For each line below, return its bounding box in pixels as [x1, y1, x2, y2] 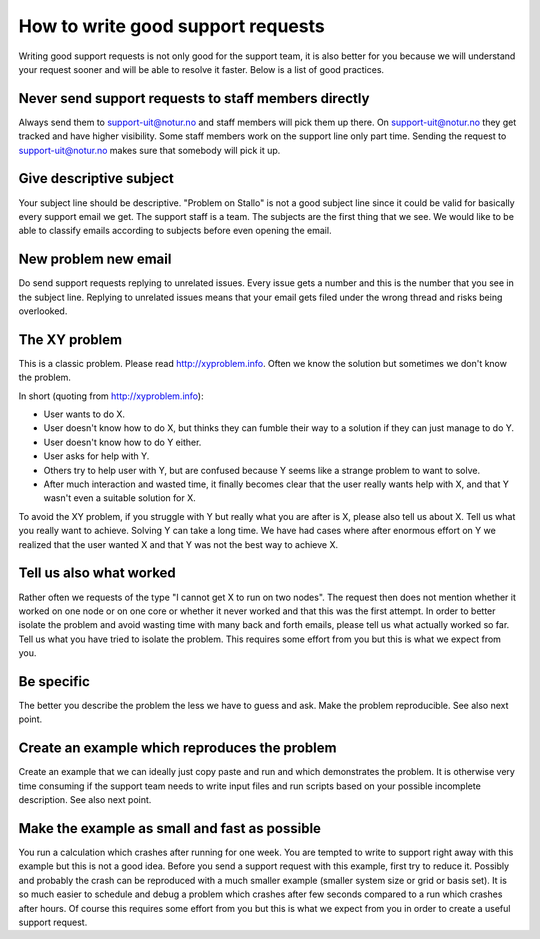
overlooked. [18, 305, 68, 317]
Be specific [18, 673, 90, 690]
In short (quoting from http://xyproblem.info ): [18, 390, 204, 402]
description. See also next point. [18, 794, 152, 806]
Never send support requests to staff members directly [18, 90, 370, 107]
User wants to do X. [43, 408, 125, 420]
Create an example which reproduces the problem [18, 740, 337, 757]
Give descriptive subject [18, 170, 174, 187]
